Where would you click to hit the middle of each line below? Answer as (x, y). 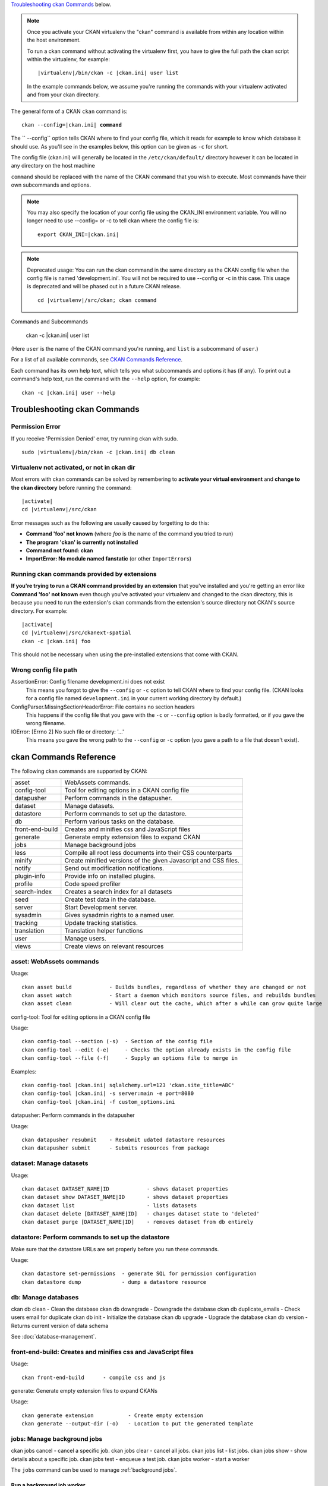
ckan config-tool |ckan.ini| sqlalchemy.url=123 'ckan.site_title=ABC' (128, 1085)
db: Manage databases (45, 1297)
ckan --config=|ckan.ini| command (72, 125)
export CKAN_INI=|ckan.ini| (78, 234)
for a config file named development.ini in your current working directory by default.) (134, 698)
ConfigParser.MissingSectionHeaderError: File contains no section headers (103, 707)
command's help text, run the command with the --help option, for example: (106, 379)
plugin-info (30, 876)
